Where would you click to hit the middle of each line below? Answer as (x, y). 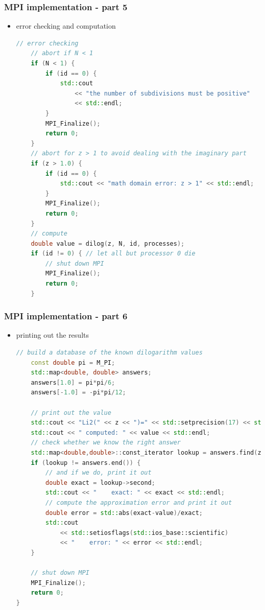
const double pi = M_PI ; (73, 362)
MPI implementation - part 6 (66, 316)
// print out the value (71, 413)
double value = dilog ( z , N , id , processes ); (108, 243)
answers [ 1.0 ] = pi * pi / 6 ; (73, 382)
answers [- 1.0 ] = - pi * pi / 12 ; (78, 393)
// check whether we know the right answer (106, 443)
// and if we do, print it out (99, 473)
